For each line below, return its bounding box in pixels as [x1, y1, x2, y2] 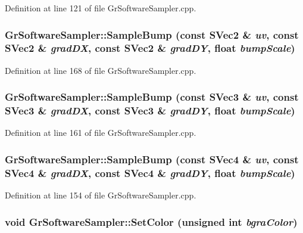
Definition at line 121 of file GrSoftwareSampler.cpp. [5, 2, 196, 14]
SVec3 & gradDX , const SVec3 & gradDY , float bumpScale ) [5, 103, 295, 118]
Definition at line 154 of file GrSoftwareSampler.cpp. [5, 189, 196, 201]
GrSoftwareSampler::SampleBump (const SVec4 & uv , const [5, 151, 299, 166]
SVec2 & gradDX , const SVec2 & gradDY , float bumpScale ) [5, 41, 295, 55]
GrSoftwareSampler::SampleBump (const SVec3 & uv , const [5, 89, 299, 104]
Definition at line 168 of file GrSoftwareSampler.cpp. [5, 64, 196, 76]
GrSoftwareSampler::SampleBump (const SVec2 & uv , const [5, 27, 299, 42]
